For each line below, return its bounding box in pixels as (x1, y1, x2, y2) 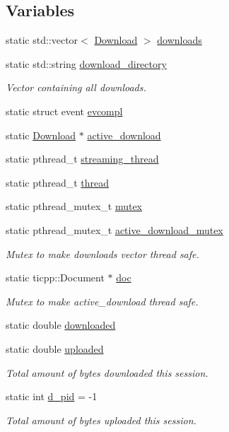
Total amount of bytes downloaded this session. (6, 365, 209, 380)
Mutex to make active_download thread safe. (6, 293, 199, 308)
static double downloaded (6, 317, 116, 332)
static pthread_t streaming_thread (6, 151, 159, 166)
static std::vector (6, 33, 78, 47)
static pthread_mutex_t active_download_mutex (6, 222, 223, 237)
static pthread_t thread (6, 175, 110, 189)
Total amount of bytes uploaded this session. (6, 412, 196, 427)
